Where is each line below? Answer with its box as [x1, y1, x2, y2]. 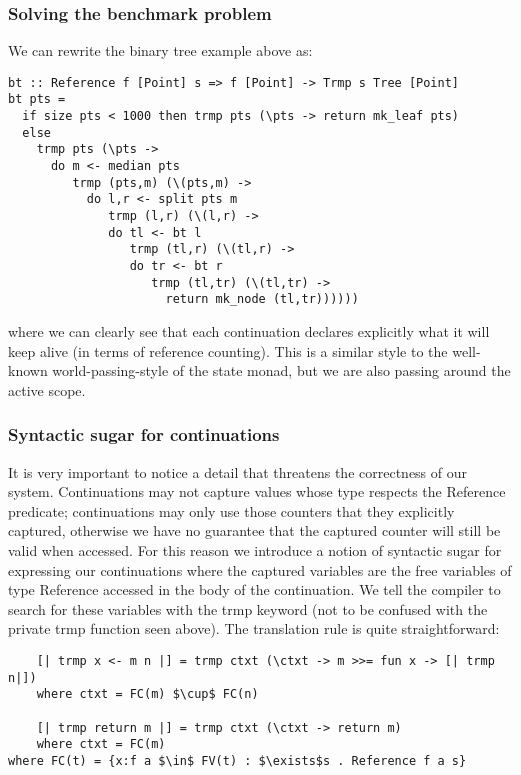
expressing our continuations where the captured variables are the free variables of [8, 559, 512, 580]
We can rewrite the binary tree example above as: [8, 40, 313, 61]
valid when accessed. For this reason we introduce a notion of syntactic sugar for [8, 539, 502, 560]
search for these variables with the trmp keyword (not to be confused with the [8, 598, 488, 619]
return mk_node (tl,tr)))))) [165, 292, 359, 307]
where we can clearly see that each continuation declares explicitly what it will [8, 321, 490, 341]
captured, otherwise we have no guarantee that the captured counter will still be [8, 520, 501, 541]
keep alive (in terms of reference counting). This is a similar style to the [8, 340, 448, 361]
